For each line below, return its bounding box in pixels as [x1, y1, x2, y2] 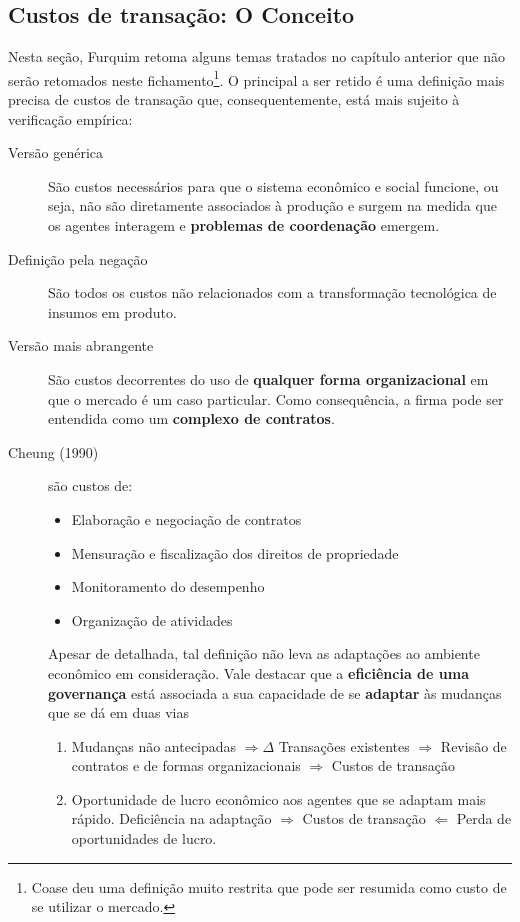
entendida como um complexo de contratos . [48, 408, 335, 429]
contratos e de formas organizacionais [71, 755, 301, 776]
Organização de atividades [71, 609, 233, 630]
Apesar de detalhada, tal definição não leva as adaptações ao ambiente [48, 643, 480, 664]
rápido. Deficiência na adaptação [71, 808, 272, 829]
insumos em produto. [48, 301, 177, 322]
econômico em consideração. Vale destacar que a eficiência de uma [48, 662, 469, 683]
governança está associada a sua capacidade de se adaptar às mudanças [48, 682, 502, 703]
